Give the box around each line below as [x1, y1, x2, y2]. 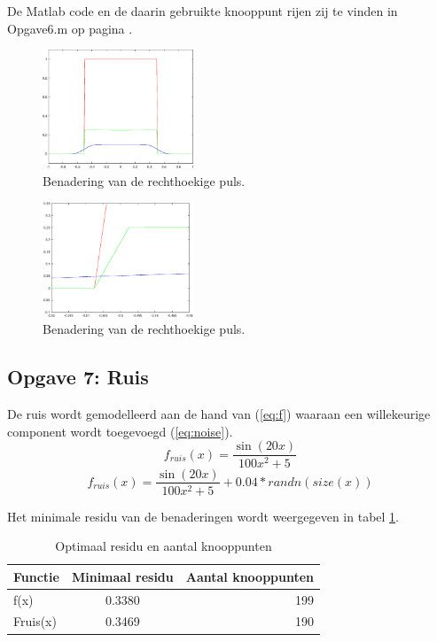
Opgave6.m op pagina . [7, 19, 133, 37]
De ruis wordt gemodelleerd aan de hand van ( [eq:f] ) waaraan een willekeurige [7, 405, 431, 423]
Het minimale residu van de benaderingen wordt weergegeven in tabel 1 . [7, 507, 400, 525]
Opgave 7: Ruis [7, 363, 149, 391]
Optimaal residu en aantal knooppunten [55, 537, 272, 555]
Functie [13, 567, 59, 585]
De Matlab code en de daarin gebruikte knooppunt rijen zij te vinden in [7, 2, 398, 19]
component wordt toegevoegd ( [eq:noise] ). [7, 422, 233, 440]
